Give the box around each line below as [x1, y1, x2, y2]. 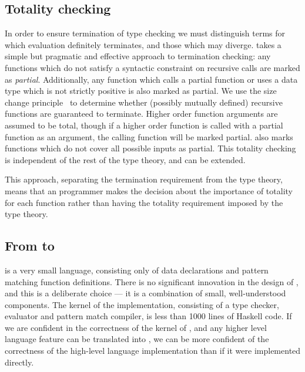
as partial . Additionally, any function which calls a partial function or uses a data [5, 73, 298, 85]
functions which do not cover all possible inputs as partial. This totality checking [5, 142, 296, 154]
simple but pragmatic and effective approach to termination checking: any [5, 50, 271, 62]
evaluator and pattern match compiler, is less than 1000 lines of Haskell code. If [5, 310, 292, 322]
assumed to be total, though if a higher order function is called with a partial [5, 119, 283, 131]
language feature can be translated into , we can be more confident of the [5, 333, 269, 345]
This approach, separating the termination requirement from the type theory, [5, 173, 283, 185]
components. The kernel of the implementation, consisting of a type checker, [5, 298, 279, 310]
